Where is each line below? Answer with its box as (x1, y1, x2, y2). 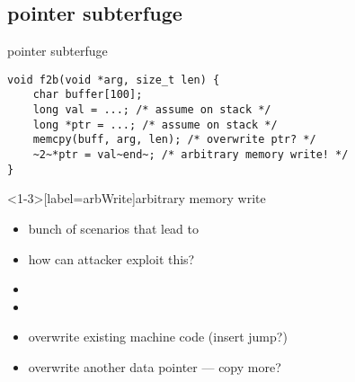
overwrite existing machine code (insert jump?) (28, 327, 288, 346)
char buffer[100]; (32, 88, 143, 102)
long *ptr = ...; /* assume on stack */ (32, 118, 278, 131)
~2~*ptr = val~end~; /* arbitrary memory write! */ (32, 148, 349, 162)
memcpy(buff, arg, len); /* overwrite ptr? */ (32, 133, 316, 147)
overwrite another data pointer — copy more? (28, 357, 281, 376)
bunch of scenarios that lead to (28, 218, 199, 237)
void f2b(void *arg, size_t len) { (7, 73, 220, 86)
